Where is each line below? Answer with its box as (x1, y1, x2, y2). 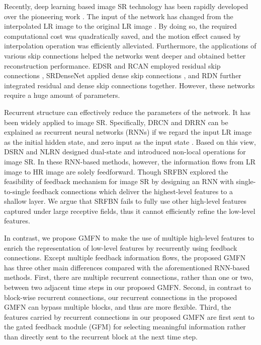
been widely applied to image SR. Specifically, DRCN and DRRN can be (4, 117, 228, 127)
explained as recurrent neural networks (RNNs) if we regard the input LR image (4, 127, 252, 137)
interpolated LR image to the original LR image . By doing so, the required (4, 21, 237, 31)
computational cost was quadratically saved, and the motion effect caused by (4, 30, 241, 41)
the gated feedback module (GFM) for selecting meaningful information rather (4, 321, 246, 332)
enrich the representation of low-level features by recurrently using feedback (4, 242, 237, 253)
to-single (4, 186, 30, 196)
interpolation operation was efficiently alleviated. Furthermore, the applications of (4, 40, 256, 51)
